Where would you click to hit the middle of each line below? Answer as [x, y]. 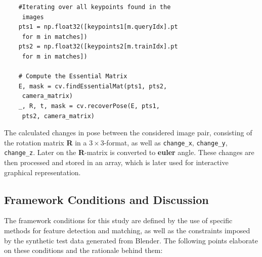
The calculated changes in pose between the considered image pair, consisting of [128, 133]
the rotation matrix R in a [46, 142]
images [33, 17]
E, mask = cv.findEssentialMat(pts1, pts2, [93, 86]
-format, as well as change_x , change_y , [166, 142]
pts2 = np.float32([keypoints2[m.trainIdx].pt [98, 47]
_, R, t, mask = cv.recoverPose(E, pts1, [89, 106]
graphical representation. [42, 172]
